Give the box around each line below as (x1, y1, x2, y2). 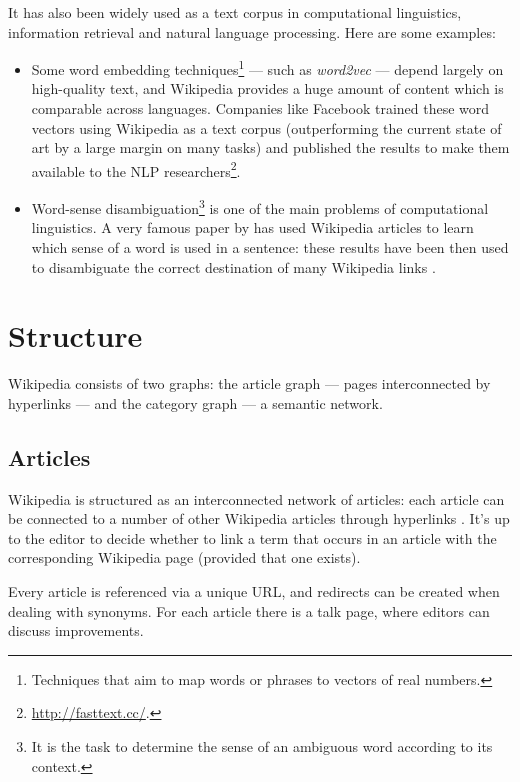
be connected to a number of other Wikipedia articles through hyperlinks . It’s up (8, 508, 510, 529)
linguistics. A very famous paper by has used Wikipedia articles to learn (31, 217, 474, 238)
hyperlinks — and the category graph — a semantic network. (8, 392, 383, 413)
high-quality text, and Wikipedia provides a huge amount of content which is (31, 78, 504, 99)
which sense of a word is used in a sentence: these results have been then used (31, 236, 509, 257)
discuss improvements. (8, 620, 144, 641)
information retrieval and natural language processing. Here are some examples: (8, 21, 496, 42)
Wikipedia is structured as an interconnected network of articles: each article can (8, 488, 505, 509)
